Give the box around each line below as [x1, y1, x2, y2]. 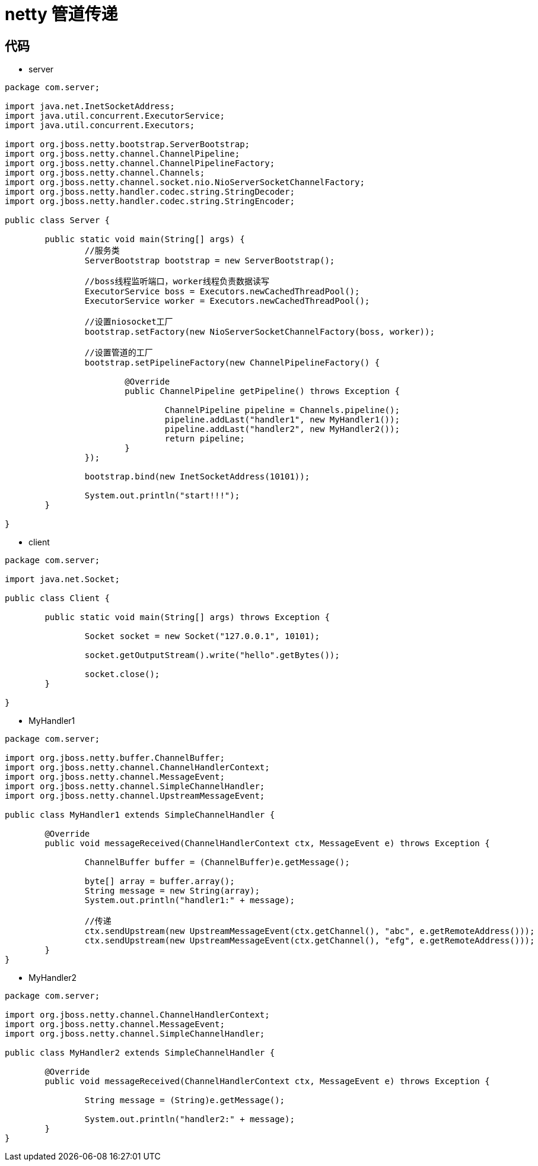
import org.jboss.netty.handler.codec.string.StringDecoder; [5, 187, 295, 197]
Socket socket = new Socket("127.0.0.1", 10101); [84, 631, 320, 641]
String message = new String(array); [84, 886, 260, 896]
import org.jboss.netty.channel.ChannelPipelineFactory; [5, 158, 275, 169]
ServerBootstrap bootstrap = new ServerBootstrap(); [84, 256, 335, 266]
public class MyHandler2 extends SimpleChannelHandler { [5, 1048, 275, 1058]
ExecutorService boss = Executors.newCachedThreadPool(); [84, 287, 360, 297]
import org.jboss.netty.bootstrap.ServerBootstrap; [5, 139, 250, 150]
